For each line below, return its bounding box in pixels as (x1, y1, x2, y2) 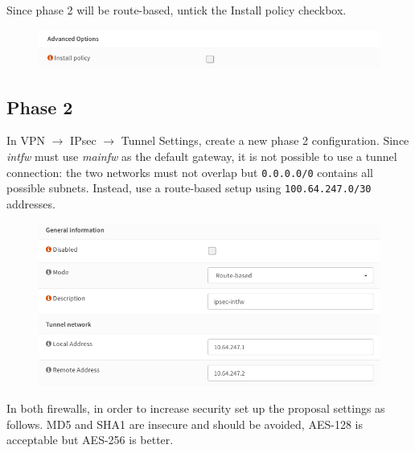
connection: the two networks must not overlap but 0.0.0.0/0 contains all (6, 163, 373, 180)
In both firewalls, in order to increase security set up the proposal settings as (6, 400, 385, 417)
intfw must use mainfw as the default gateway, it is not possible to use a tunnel (6, 148, 397, 165)
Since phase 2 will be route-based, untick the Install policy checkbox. (6, 2, 347, 18)
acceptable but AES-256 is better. (6, 431, 174, 448)
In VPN (6, 132, 46, 149)
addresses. (6, 195, 55, 212)
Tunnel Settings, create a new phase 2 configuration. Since (121, 132, 409, 149)
